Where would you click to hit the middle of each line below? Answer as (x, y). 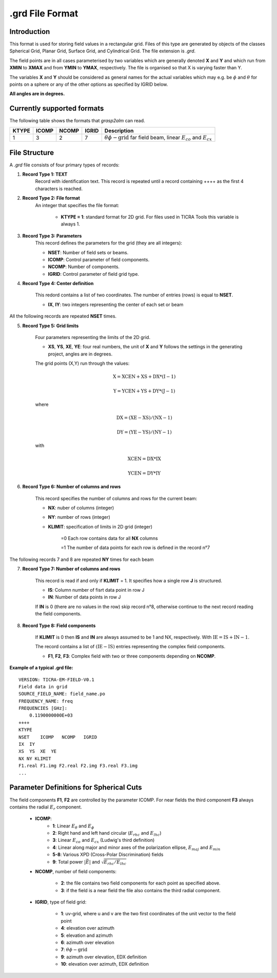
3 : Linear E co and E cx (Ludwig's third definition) (104, 841)
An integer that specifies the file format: (77, 205)
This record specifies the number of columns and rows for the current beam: (116, 498)
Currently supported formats (57, 109)
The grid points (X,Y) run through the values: (82, 363)
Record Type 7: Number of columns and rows (71, 569)
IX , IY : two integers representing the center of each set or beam (116, 304)
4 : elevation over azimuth (88, 928)
